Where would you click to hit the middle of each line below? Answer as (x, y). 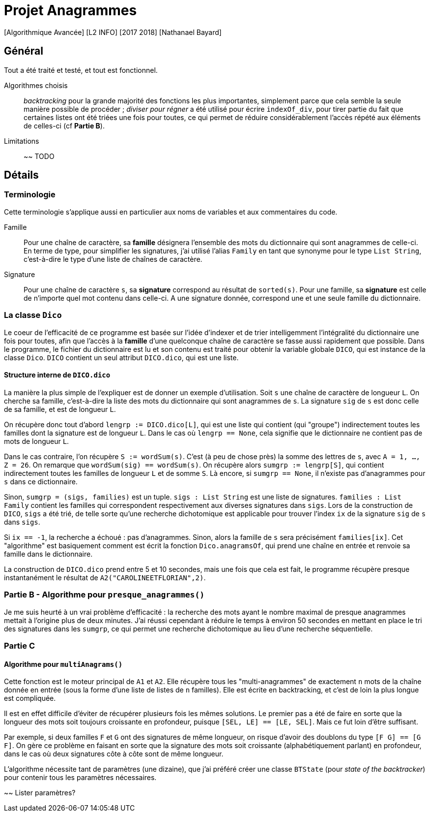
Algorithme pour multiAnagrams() (63, 664)
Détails (21, 175)
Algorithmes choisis (36, 85)
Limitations (22, 141)
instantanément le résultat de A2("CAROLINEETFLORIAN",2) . (105, 577)
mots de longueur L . (37, 441)
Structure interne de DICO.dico (57, 375)
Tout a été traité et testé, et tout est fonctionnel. (81, 70)
